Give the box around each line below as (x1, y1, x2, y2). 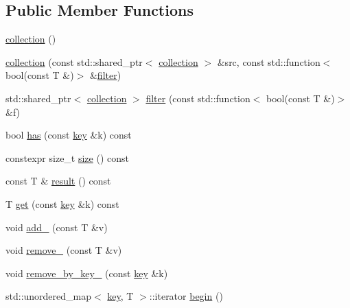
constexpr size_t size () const (5, 150, 129, 165)
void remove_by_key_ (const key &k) (5, 265, 168, 280)
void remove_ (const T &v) (5, 243, 122, 257)
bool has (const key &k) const (5, 128, 132, 142)
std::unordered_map (5, 289, 92, 303)
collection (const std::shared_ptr (5, 54, 143, 69)
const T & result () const (5, 174, 111, 188)
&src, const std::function (217, 54, 320, 69)
